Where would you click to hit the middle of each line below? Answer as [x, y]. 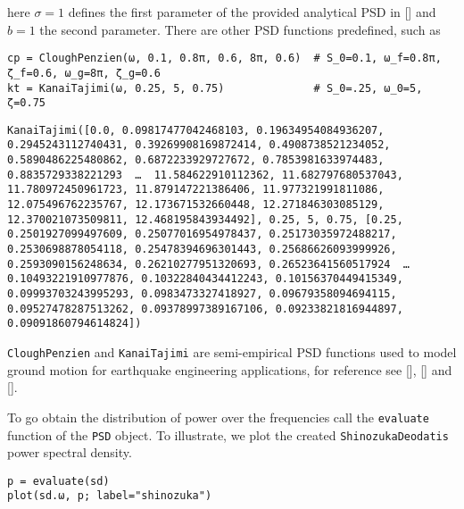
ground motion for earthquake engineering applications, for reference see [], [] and [230, 369]
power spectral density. [70, 452]
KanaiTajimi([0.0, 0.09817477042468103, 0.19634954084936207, [196, 130]
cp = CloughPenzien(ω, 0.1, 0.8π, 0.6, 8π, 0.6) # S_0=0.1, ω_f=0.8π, [224, 58]
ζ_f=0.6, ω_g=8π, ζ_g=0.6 [84, 73]
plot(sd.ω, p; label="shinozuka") [110, 496]
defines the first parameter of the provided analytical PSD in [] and [252, 12]
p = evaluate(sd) [58, 481]
